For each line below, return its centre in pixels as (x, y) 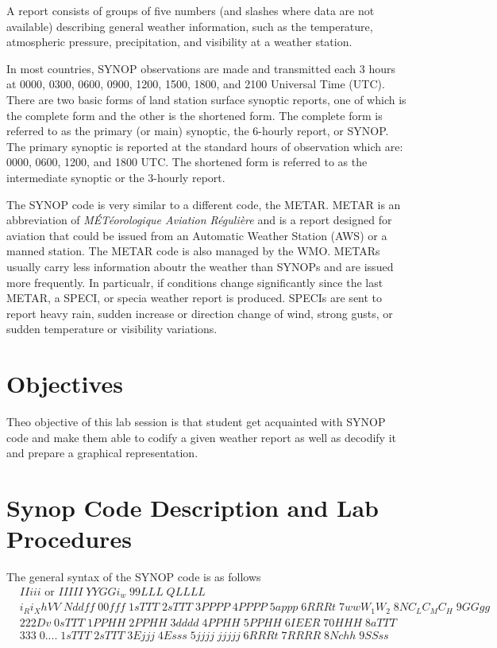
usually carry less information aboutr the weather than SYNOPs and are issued (200, 266)
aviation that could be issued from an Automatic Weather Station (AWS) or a (197, 235)
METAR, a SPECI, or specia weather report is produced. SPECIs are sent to (195, 298)
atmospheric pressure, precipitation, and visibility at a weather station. (179, 42)
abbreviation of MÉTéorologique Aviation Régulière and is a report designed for (199, 220)
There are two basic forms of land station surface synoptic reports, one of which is (206, 99)
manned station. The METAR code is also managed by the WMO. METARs (193, 251)
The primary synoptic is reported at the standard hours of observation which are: (205, 146)
